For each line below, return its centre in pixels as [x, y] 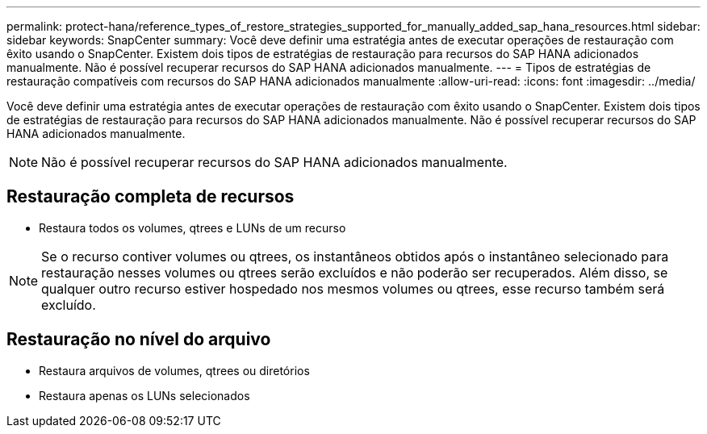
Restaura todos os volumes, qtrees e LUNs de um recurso [192, 227]
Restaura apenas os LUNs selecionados [144, 395]
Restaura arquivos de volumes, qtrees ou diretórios [174, 370]
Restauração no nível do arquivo [139, 340]
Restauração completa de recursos [151, 197]
